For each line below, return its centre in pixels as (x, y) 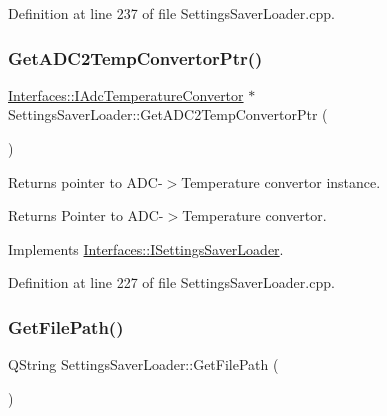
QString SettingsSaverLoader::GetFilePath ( (143, 364)
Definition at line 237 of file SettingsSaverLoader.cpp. (171, 13)
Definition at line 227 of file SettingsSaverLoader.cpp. (171, 282)
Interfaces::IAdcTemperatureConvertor (126, 94)
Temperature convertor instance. (281, 181)
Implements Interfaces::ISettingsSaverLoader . (146, 248)
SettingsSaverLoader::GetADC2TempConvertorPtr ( (168, 114)
